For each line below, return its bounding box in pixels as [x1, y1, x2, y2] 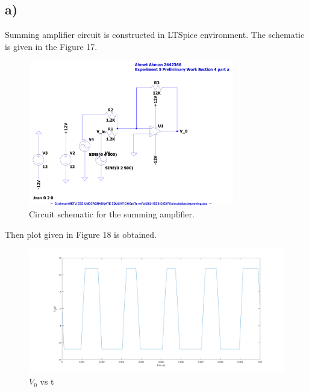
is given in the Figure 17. [5, 40, 98, 52]
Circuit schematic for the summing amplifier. [29, 208, 195, 220]
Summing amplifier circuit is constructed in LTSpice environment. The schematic [5, 28, 305, 41]
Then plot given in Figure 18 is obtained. [5, 228, 157, 240]
